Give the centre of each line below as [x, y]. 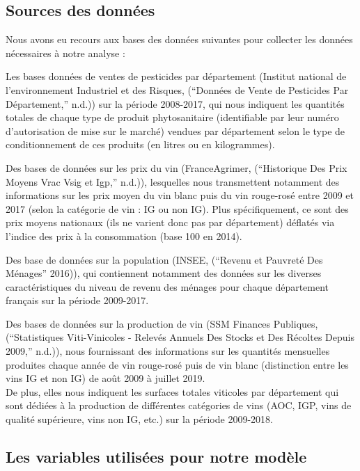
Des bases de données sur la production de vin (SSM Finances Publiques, [162, 323]
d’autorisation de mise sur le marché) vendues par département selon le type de [175, 130]
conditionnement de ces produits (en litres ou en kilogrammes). [140, 144]
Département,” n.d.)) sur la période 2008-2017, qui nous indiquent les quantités [175, 103]
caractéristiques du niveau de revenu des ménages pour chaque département [167, 286]
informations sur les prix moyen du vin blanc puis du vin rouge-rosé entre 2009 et [180, 195]
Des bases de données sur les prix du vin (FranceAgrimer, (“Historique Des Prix [177, 167]
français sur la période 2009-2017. [77, 300]
